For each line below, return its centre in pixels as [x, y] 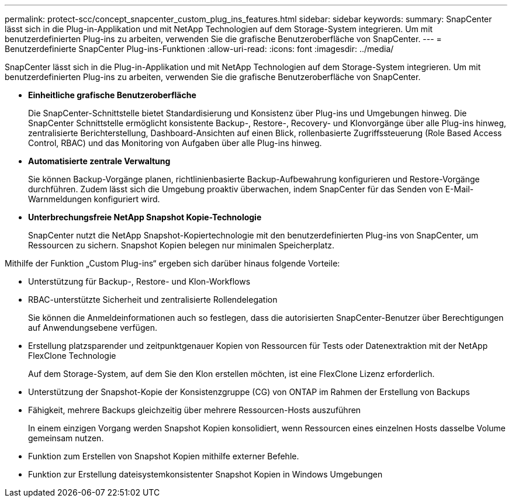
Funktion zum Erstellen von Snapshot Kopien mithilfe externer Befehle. [164, 456]
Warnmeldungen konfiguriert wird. [94, 199]
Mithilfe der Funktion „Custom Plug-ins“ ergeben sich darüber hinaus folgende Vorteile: [172, 263]
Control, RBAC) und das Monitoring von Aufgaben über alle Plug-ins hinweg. [175, 143]
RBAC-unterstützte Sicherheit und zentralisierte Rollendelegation [153, 300]
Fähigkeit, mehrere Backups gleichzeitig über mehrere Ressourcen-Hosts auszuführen [195, 410]
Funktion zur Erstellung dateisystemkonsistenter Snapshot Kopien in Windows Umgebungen [205, 474]
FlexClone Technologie [72, 356]
